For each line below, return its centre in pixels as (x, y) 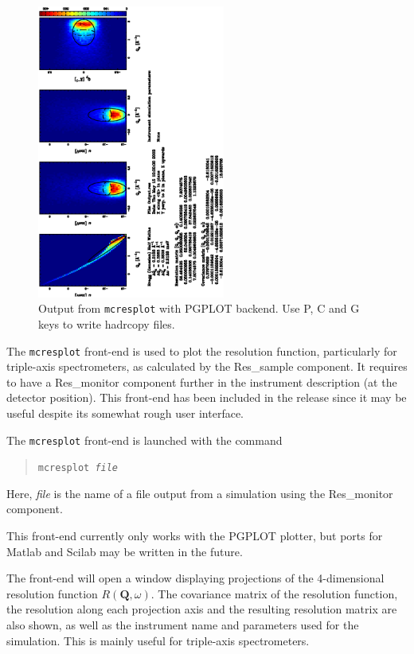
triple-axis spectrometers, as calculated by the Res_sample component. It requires (207, 366)
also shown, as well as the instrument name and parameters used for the (183, 625)
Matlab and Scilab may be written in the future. (125, 551)
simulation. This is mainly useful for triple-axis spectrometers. (158, 640)
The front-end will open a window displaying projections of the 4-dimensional (195, 578)
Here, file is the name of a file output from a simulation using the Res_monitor (200, 493)
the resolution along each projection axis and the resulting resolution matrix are (202, 609)
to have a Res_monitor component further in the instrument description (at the (202, 381)
